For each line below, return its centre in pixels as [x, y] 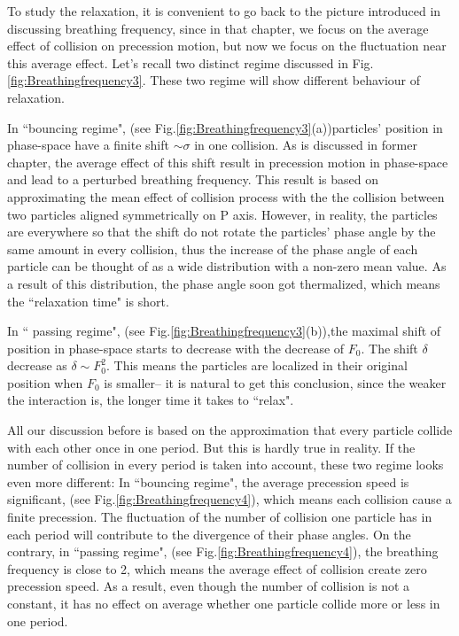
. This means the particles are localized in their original [257, 365]
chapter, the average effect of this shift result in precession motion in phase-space [228, 162]
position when [45, 382]
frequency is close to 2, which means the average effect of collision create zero [217, 568]
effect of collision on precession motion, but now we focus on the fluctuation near [227, 46]
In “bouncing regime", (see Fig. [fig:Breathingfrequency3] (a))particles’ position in [225, 127]
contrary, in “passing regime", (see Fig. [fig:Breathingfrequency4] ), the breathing [223, 551]
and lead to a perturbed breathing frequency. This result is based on [193, 179]
